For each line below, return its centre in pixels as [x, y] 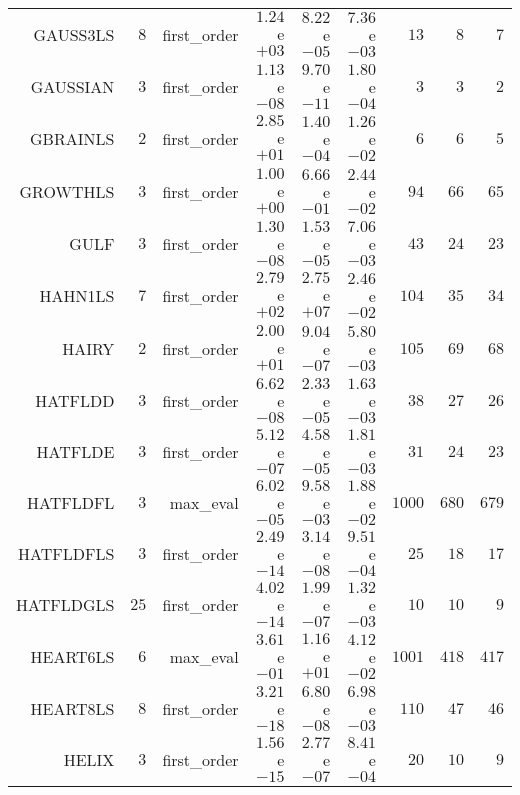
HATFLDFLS [66, 553]
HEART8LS [72, 708]
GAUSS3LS [74, 34]
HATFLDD [75, 400]
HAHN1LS [77, 295]
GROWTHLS [67, 191]
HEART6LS [72, 656]
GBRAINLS [72, 138]
